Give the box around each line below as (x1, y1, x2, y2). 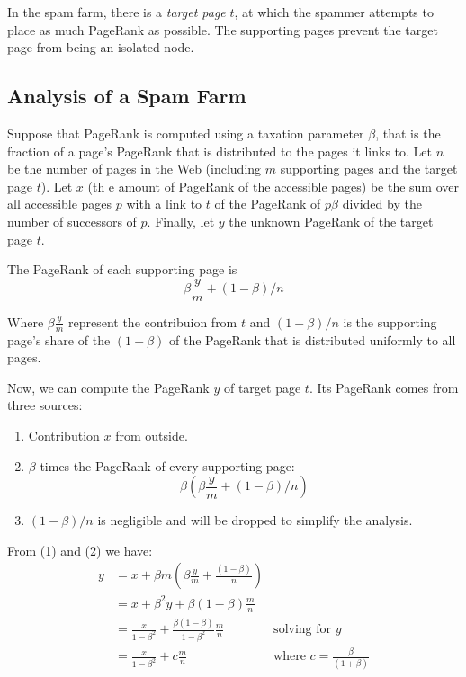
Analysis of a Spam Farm (7, 82, 246, 110)
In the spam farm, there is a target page (7, 3, 226, 21)
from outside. (115, 426, 188, 444)
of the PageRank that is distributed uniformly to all (168, 330, 456, 349)
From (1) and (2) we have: (7, 540, 153, 559)
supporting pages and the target (280, 159, 458, 178)
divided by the (342, 194, 422, 213)
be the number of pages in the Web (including (7, 159, 262, 178)
